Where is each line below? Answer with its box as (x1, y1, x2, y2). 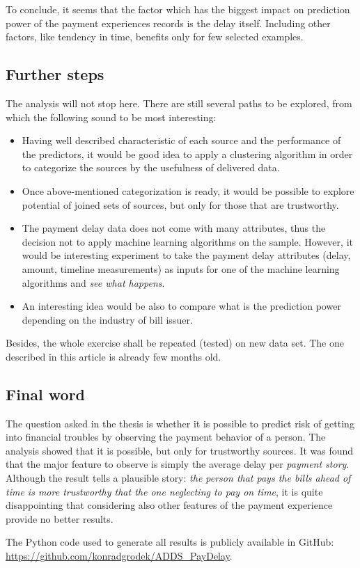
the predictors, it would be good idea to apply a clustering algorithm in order (22, 146, 353, 161)
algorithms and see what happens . (22, 275, 165, 290)
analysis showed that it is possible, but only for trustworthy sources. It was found (6, 443, 354, 457)
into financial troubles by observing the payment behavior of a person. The (6, 429, 326, 444)
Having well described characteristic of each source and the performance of (22, 133, 341, 148)
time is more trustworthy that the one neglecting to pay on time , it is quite (6, 484, 323, 498)
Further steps (6, 63, 104, 85)
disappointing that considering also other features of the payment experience (6, 498, 333, 512)
